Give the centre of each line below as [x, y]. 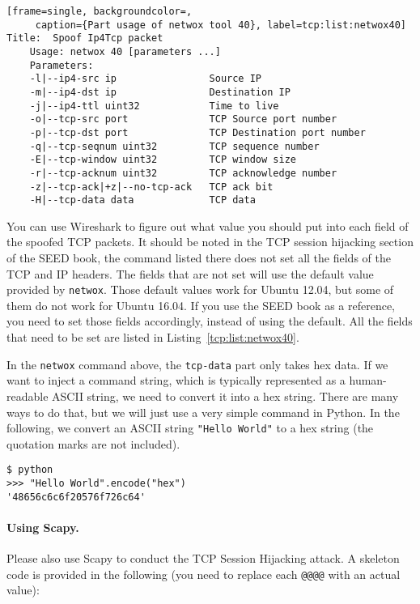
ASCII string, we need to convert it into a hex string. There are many [225, 396]
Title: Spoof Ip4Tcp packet [85, 38]
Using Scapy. [43, 527]
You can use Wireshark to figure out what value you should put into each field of [208, 225]
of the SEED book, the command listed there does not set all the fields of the [199, 258]
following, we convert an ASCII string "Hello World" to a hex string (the [190, 428]
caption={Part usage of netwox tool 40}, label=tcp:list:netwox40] [221, 25]
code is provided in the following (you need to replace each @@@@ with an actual [204, 574]
